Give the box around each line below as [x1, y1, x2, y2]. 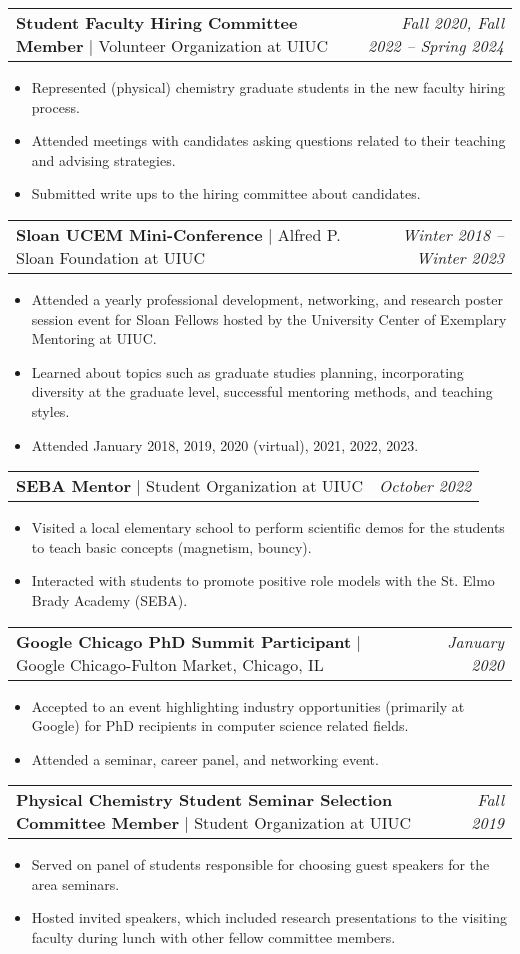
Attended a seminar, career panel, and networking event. [31, 748, 379, 769]
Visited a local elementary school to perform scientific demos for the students [31, 517, 505, 538]
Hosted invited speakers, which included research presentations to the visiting [31, 907, 507, 928]
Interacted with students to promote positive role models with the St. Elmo [31, 570, 495, 591]
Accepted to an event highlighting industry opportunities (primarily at [31, 695, 465, 716]
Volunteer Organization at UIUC [98, 34, 329, 57]
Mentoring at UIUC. [31, 328, 157, 349]
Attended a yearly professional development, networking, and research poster [31, 288, 503, 309]
